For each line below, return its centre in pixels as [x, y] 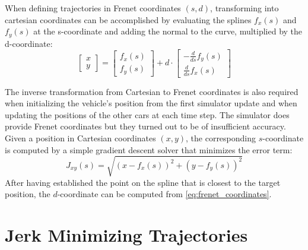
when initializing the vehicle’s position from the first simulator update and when [151, 103]
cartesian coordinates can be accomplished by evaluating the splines [128, 19]
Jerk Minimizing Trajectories [126, 235]
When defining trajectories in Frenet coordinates [93, 8]
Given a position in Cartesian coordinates [80, 137]
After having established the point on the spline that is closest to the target [143, 182]
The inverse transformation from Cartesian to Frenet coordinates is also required [152, 91]
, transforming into [245, 8]
